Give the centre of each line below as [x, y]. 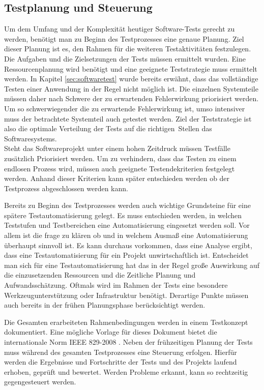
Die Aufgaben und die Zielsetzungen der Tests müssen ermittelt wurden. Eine [125, 58]
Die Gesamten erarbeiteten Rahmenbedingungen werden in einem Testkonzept [126, 322]
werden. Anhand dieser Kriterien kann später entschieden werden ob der [117, 178]
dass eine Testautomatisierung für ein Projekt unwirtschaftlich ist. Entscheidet [126, 255]
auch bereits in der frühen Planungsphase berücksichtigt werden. [105, 305]
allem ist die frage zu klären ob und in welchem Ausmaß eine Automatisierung [126, 235]
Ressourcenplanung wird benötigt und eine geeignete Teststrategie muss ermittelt [131, 68]
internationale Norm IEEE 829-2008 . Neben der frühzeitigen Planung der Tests [128, 342]
